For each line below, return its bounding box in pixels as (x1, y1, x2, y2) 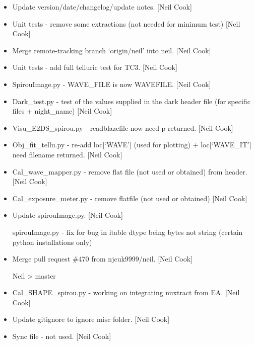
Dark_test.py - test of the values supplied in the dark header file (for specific (12, 96, 250, 106)
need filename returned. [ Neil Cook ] (12, 149, 122, 159)
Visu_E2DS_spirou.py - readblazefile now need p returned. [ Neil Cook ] (12, 122, 233, 133)
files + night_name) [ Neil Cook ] (12, 106, 112, 116)
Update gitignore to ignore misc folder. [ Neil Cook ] (12, 314, 170, 324)
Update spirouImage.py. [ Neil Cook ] (12, 210, 123, 220)
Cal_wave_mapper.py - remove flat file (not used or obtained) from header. (12, 166, 247, 177)
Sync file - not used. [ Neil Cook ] (12, 331, 111, 341)
